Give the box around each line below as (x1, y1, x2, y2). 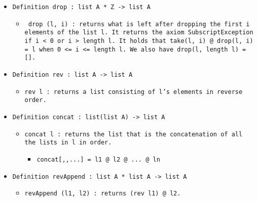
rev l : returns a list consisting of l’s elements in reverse (24, 88, 243, 95)
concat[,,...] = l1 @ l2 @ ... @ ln (36, 156, 160, 163)
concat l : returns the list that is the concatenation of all (24, 130, 243, 138)
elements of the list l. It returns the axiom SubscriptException (24, 29, 253, 36)
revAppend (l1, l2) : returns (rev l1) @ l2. (24, 190, 181, 197)
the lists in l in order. (24, 139, 112, 146)
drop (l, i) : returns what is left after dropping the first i (28, 20, 250, 28)
